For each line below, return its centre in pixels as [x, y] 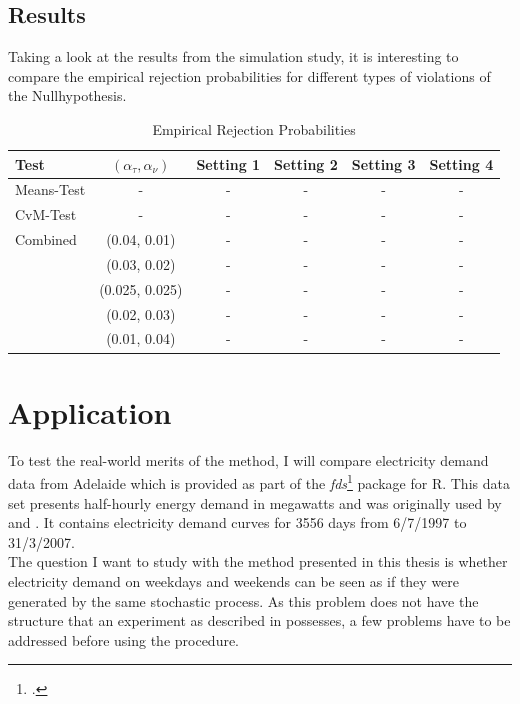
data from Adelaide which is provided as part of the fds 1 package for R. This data [259, 481]
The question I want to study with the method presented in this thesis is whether [258, 561]
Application [90, 411]
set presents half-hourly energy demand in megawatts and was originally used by [255, 502]
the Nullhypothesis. [67, 95]
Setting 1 [228, 163]
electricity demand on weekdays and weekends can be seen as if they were [234, 580]
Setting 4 [461, 163]
